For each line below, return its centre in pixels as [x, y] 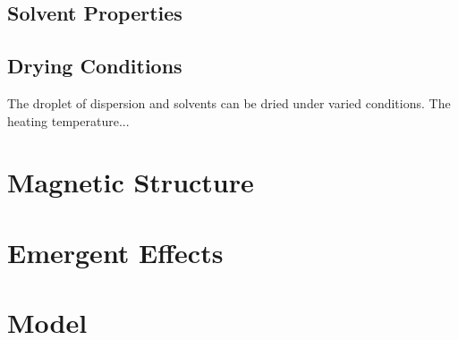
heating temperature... [68, 120]
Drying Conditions [95, 66]
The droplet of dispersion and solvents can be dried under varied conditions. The [229, 102]
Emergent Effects [115, 252]
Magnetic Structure [131, 182]
